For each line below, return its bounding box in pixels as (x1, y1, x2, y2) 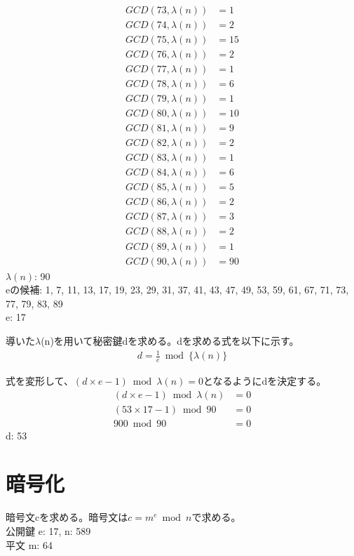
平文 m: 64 (6, 537, 53, 552)
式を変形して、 (6, 373, 74, 388)
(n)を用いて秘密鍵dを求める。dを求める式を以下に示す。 (41, 333, 299, 347)
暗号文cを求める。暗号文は (6, 510, 128, 524)
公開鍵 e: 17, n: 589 (6, 523, 91, 538)
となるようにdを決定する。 (203, 373, 327, 388)
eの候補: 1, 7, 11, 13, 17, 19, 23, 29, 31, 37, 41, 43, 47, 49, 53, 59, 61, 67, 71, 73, (6, 282, 349, 297)
